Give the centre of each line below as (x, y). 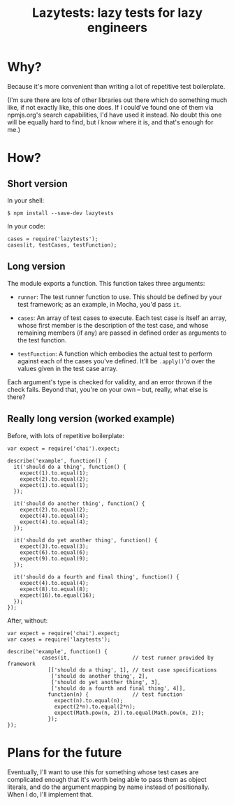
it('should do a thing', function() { (70, 467)
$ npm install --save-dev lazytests (60, 213)
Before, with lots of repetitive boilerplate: (66, 435)
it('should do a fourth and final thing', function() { (96, 577)
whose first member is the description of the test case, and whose (113, 325)
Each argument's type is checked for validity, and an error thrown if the (110, 382)
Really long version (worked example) (91, 419)
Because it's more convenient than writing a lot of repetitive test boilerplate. (116, 86)
